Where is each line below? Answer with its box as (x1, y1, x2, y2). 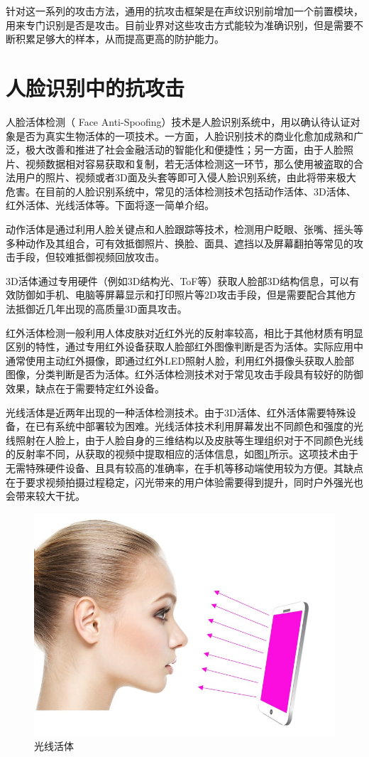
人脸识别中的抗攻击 (6, 73, 185, 102)
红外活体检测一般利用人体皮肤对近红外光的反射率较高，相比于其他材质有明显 (6, 325, 363, 340)
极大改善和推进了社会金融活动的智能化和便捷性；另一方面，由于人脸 (25, 142, 343, 157)
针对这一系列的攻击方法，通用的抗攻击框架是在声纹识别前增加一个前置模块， (6, 4, 363, 18)
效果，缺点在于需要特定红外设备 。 (6, 381, 165, 395)
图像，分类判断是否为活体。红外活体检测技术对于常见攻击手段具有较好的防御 (6, 367, 363, 382)
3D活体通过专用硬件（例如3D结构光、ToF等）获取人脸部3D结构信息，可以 (6, 273, 350, 288)
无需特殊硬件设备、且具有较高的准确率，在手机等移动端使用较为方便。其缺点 (6, 460, 363, 475)
